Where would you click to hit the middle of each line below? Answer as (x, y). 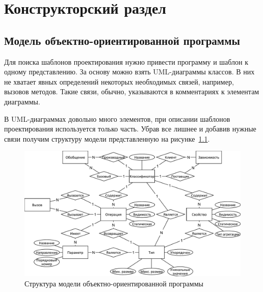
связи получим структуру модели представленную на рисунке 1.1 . (107, 138)
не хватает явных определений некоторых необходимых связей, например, (119, 81)
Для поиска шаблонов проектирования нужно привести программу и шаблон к (126, 61)
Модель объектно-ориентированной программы (122, 40)
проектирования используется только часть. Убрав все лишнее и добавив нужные (130, 129)
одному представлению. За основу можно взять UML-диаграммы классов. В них (129, 72)
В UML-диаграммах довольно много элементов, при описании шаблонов (117, 118)
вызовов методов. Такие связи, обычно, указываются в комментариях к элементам (132, 91)
